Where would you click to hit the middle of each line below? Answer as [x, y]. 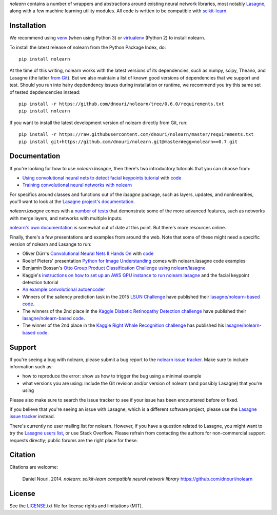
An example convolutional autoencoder [64, 289]
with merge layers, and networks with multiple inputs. [66, 218]
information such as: [31, 367]
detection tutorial [40, 282]
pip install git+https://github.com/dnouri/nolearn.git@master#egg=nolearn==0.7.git [128, 142]
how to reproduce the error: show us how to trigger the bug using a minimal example [112, 376]
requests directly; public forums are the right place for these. [74, 440]
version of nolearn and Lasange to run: [51, 244]
